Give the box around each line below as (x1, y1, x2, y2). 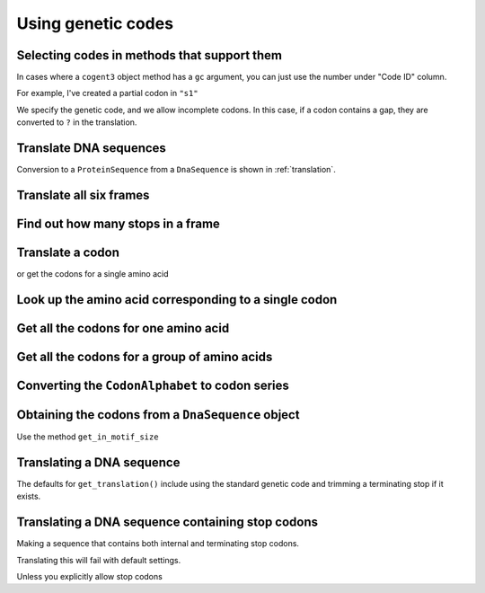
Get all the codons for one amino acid (16, 320, 230, 336)
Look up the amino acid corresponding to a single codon (16, 292, 338, 307)
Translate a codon (16, 244, 120, 260)
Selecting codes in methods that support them (16, 48, 283, 63)
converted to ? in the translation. (16, 117, 137, 128)
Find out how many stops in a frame (16, 216, 220, 231)
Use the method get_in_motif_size (16, 431, 159, 442)
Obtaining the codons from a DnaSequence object (16, 407, 300, 422)
